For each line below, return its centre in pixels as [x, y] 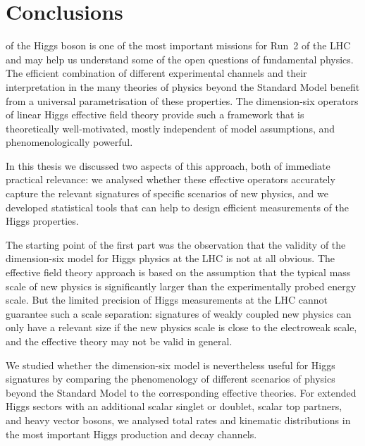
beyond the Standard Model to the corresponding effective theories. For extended [181, 392]
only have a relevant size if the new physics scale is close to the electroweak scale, [181, 327]
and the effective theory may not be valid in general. [119, 341]
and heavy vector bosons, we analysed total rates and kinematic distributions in [178, 420]
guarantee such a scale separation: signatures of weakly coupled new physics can [179, 313]
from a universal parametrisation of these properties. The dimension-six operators [182, 100]
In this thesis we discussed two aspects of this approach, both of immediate [168, 165]
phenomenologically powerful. [69, 142]
